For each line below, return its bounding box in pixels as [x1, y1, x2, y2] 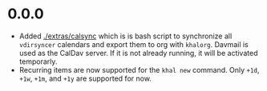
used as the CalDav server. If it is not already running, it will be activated [18, 48, 258, 57]
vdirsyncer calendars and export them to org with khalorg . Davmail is [18, 39, 249, 49]
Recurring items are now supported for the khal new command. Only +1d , [18, 65, 260, 74]
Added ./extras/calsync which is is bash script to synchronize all [18, 31, 233, 41]
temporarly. [18, 57, 58, 66]
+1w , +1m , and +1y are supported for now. [18, 73, 152, 83]
